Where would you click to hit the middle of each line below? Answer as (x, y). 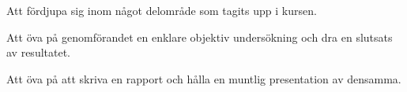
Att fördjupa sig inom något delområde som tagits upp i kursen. (162, 10)
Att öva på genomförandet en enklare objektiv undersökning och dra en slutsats (200, 37)
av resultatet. (39, 52)
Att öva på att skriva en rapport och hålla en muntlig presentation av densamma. (204, 78)
